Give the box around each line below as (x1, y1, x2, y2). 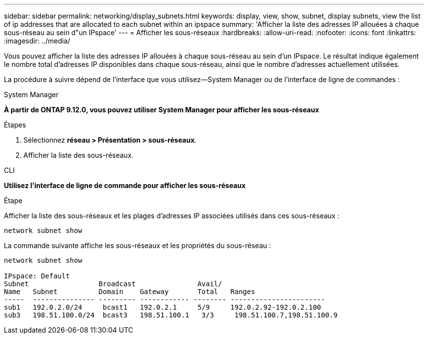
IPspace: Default (4, 272, 70, 280)
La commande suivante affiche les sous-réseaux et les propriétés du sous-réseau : (4, 241, 271, 250)
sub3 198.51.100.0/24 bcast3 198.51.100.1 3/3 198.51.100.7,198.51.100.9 (4, 311, 338, 319)
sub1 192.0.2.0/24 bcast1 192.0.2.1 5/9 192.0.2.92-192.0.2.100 (4, 303, 321, 311)
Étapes (4, 121, 26, 129)
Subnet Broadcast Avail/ (4, 280, 222, 288)
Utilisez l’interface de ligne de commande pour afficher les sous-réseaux (4, 181, 246, 190)
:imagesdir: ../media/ (4, 37, 70, 45)
